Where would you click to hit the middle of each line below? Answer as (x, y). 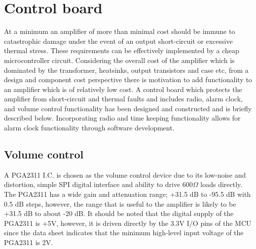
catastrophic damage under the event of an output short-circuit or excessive (118, 41)
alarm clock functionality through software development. (89, 128)
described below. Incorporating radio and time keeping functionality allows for (122, 118)
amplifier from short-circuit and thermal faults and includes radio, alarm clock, (123, 99)
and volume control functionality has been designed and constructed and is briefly (128, 108)
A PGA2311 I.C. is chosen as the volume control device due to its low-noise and (125, 174)
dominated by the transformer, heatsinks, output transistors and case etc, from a (126, 70)
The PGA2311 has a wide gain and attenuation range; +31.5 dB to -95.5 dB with (128, 194)
